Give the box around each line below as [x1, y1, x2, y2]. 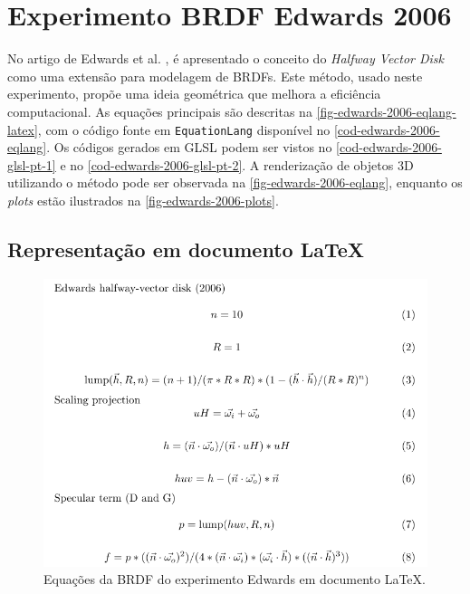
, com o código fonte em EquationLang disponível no [37, 120, 331, 139]
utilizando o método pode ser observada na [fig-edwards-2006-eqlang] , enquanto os [7, 173, 463, 192]
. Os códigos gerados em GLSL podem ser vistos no [46, 138, 332, 157]
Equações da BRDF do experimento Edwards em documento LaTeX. [43, 570, 426, 589]
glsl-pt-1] [7, 155, 56, 174]
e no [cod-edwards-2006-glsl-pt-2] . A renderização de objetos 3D [60, 155, 414, 174]
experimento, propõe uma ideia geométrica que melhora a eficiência [7, 84, 381, 103]
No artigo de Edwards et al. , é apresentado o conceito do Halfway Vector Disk [7, 49, 445, 68]
